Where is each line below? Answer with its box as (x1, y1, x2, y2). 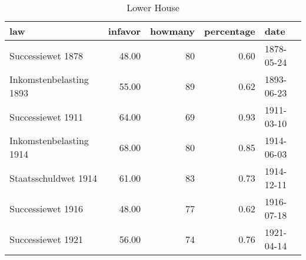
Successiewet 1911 (9, 109, 84, 124)
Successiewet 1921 (9, 232, 84, 246)
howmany (150, 24, 195, 38)
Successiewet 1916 (9, 201, 84, 215)
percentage (204, 24, 255, 38)
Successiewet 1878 (9, 48, 84, 62)
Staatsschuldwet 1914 (9, 171, 98, 185)
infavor (108, 24, 141, 38)
